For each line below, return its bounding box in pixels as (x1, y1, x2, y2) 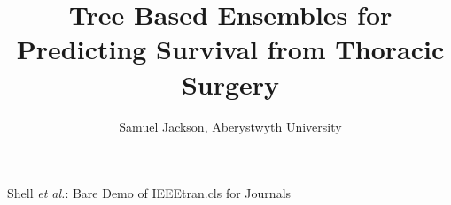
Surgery (181, 65, 280, 102)
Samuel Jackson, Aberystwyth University (119, 117, 342, 135)
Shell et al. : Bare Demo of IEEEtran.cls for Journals (7, 184, 292, 202)
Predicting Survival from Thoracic (16, 31, 445, 67)
